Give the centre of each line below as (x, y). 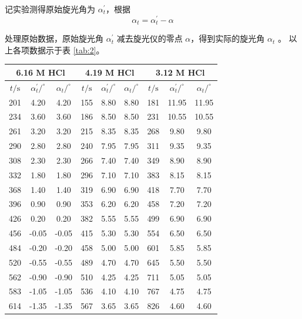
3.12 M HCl (180, 72)
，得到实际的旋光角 (228, 38)
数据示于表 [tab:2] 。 (67, 50)
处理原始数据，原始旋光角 (54, 38)
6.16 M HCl (41, 72)
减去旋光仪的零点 (150, 38)
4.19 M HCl (110, 72)
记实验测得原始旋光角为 (50, 9)
